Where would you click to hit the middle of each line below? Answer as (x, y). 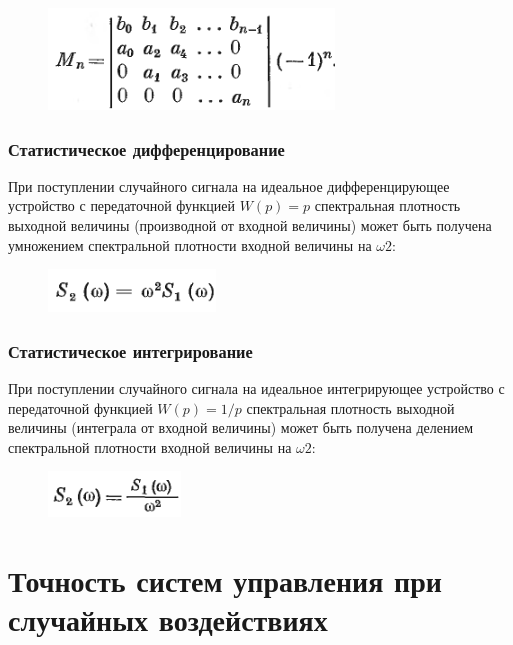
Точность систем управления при (225, 580)
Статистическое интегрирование (130, 350)
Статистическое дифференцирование (146, 148)
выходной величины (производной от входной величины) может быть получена (250, 225)
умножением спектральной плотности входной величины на (190, 244)
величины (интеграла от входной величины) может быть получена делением (241, 427)
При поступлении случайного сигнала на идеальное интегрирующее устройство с (256, 388)
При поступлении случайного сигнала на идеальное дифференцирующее (229, 185)
